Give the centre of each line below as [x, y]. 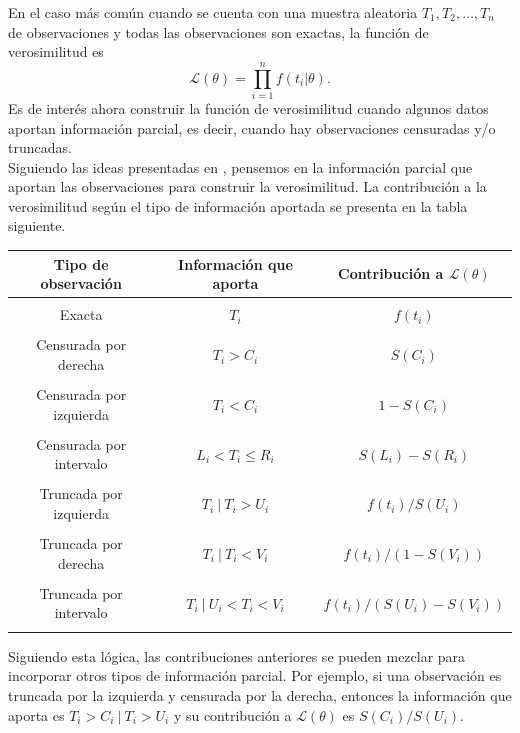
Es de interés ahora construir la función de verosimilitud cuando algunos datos [248, 107]
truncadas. [40, 147]
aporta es [36, 714]
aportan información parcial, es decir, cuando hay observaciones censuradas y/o [252, 127]
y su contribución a [232, 714]
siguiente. [37, 225]
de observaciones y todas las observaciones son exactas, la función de [218, 31]
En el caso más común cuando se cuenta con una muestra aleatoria [213, 12]
